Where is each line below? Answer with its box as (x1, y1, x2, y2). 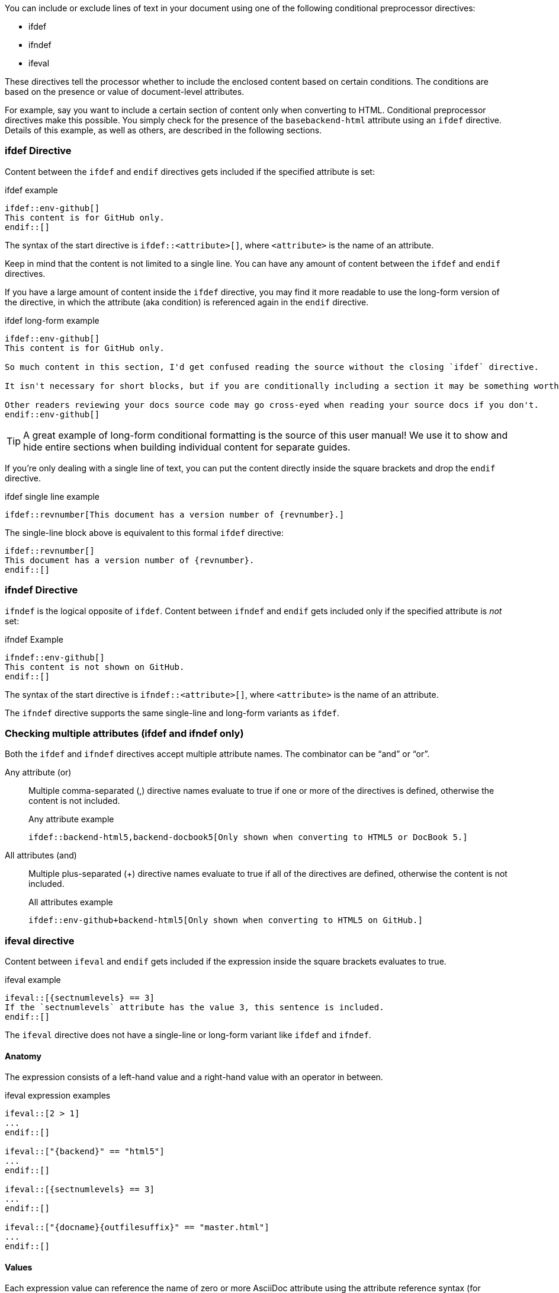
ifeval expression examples (5, 1090, 111, 1101)
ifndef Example (5, 634, 64, 644)
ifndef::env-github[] (5, 652, 105, 662)
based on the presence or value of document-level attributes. (5, 87, 245, 97)
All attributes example (28, 897, 113, 908)
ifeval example (5, 975, 61, 985)
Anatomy (5, 1051, 41, 1061)
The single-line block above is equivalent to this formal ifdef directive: (5, 527, 284, 538)
